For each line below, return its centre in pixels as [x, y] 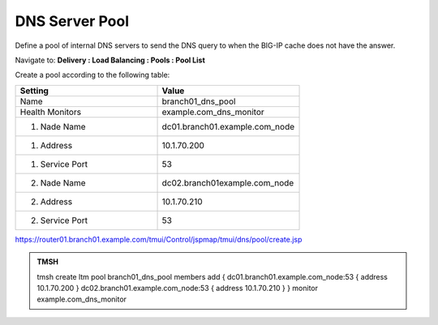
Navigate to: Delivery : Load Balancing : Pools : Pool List [110, 60]
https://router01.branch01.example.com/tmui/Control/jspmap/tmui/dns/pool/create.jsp [159, 239]
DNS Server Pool [72, 21]
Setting [34, 91]
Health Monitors [50, 112]
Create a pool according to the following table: [92, 75]
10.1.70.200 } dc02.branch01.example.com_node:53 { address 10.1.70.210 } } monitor [177, 288]
